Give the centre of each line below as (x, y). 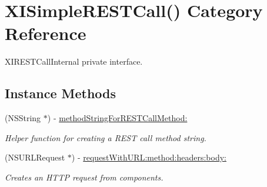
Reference (46, 33)
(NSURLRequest (35, 157)
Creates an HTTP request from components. (84, 177)
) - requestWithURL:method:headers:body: (149, 157)
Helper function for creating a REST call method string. (106, 137)
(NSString (23, 118)
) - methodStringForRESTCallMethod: (117, 118)
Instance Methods (60, 93)
